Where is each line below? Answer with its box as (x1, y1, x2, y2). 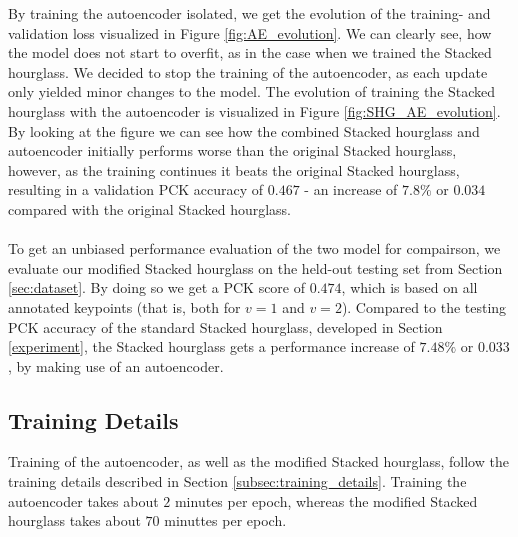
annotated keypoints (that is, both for (8, 296, 241, 317)
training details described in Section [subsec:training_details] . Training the (8, 471, 467, 492)
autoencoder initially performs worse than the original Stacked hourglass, (8, 140, 457, 161)
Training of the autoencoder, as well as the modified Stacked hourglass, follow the (8, 451, 509, 472)
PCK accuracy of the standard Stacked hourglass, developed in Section (8, 316, 443, 337)
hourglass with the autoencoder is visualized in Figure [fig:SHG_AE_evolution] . (8, 100, 501, 121)
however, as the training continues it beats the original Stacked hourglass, (8, 159, 460, 180)
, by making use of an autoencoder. (8, 355, 224, 376)
